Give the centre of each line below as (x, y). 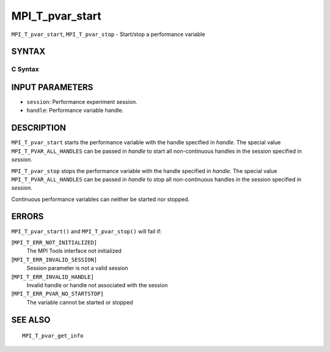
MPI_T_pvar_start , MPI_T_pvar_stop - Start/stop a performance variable (108, 34)
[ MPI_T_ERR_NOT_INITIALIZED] (54, 242)
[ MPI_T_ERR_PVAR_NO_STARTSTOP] (57, 294)
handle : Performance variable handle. (75, 111)
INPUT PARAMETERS (52, 87)
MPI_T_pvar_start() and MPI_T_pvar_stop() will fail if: (86, 231)
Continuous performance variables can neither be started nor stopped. (101, 199)
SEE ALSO (31, 320)
